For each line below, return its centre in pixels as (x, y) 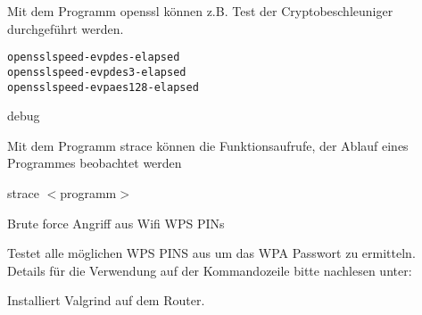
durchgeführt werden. (66, 28)
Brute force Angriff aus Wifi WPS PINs (116, 223)
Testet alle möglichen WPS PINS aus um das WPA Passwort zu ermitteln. (211, 253)
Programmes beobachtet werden (95, 163)
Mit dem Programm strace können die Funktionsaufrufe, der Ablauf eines (208, 145)
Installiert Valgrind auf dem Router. (106, 300)
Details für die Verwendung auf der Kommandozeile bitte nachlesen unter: (210, 270)
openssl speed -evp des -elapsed (94, 58)
